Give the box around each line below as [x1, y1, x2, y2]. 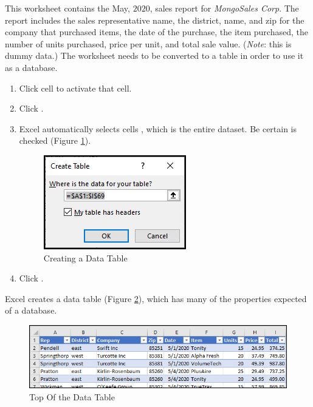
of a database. [5, 304, 57, 317]
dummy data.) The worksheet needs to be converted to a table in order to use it [5, 49, 304, 62]
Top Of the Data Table [29, 390, 115, 403]
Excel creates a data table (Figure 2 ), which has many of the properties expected [5, 292, 307, 304]
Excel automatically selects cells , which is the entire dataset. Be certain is [19, 122, 297, 135]
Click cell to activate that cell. [19, 81, 132, 94]
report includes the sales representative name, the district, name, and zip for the [5, 13, 304, 26]
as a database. [5, 61, 58, 73]
